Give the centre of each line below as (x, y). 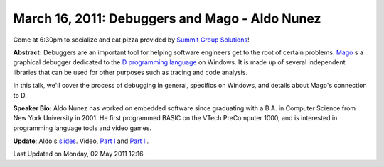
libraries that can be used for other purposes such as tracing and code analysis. (130, 72)
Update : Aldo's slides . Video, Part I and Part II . (81, 141)
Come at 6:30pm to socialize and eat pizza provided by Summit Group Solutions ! (131, 40)
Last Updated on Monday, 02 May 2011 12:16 (78, 154)
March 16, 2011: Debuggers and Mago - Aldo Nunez (167, 18)
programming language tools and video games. (82, 128)
